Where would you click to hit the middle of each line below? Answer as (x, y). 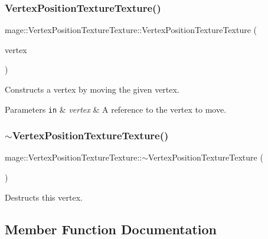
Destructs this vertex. (44, 197)
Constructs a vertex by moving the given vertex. (92, 89)
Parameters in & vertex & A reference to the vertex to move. (116, 109)
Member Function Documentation (111, 229)
